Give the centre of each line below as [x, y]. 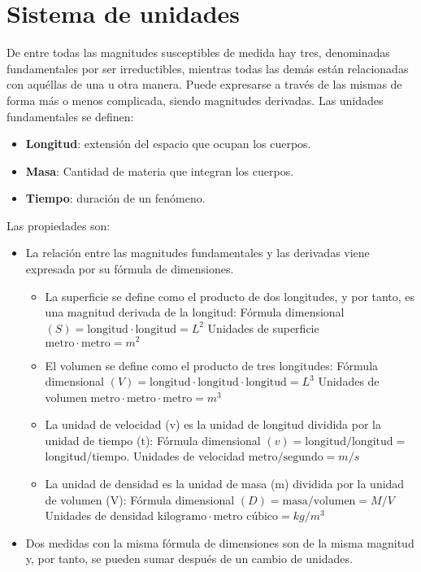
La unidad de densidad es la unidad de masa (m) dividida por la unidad [225, 484]
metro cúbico [246, 517]
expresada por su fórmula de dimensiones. [130, 269]
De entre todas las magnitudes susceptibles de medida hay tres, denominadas [198, 52]
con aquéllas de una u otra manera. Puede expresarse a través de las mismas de [204, 84]
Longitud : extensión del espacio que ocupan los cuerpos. [168, 144]
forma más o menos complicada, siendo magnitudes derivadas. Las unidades [195, 100]
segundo [303, 458]
